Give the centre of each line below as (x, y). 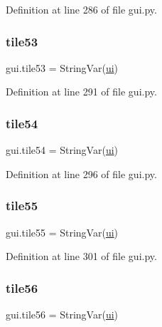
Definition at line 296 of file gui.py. (81, 173)
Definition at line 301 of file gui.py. (81, 256)
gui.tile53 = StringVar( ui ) (62, 67)
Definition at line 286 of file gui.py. (81, 9)
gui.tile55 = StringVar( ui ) (62, 232)
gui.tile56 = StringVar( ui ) (62, 315)
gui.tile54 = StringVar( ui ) (62, 150)
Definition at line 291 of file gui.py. (81, 92)
